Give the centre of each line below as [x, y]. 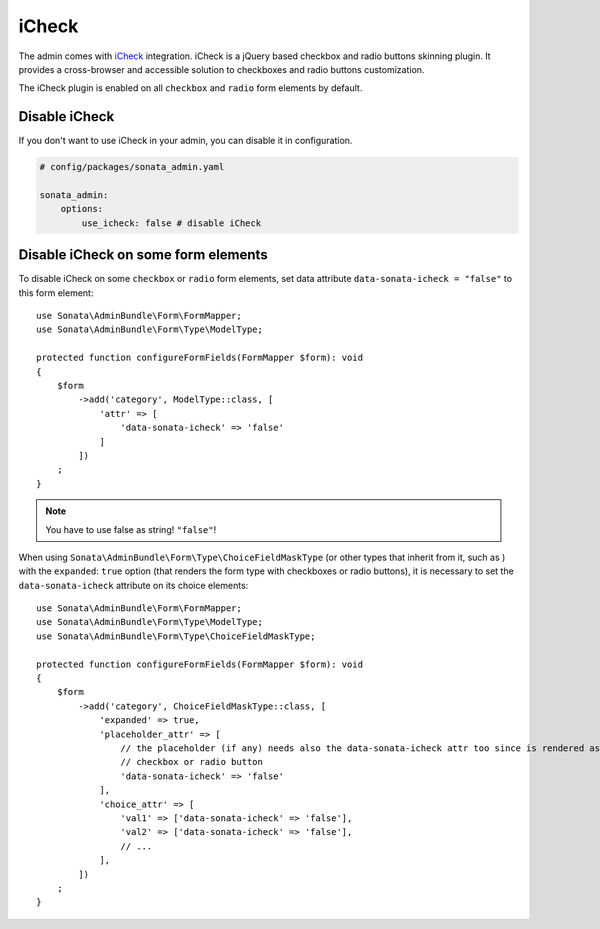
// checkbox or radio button [192, 762]
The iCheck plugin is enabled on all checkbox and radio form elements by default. [190, 88]
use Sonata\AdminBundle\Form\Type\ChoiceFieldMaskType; [176, 636]
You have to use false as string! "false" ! [131, 529]
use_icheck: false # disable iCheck [171, 223]
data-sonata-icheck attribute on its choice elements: [133, 585]
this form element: [56, 292]
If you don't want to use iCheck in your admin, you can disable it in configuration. [185, 141]
